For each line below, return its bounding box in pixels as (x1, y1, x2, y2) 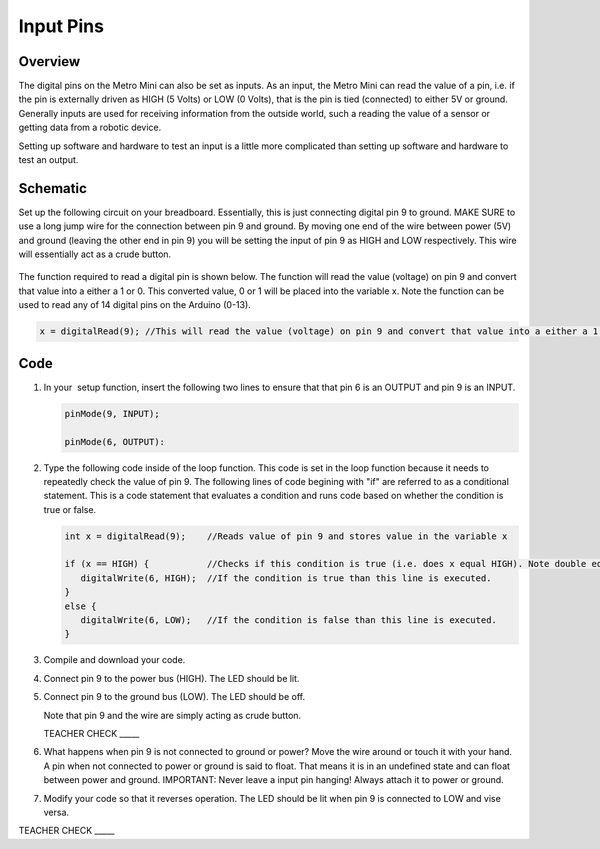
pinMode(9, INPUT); (64, 408, 160, 419)
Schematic (18, 180, 87, 197)
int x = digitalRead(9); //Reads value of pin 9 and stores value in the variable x (64, 530, 508, 542)
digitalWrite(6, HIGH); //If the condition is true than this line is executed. (80, 572, 492, 584)
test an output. (18, 154, 79, 166)
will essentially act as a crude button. (18, 248, 172, 260)
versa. (43, 806, 70, 818)
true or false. (43, 503, 97, 515)
